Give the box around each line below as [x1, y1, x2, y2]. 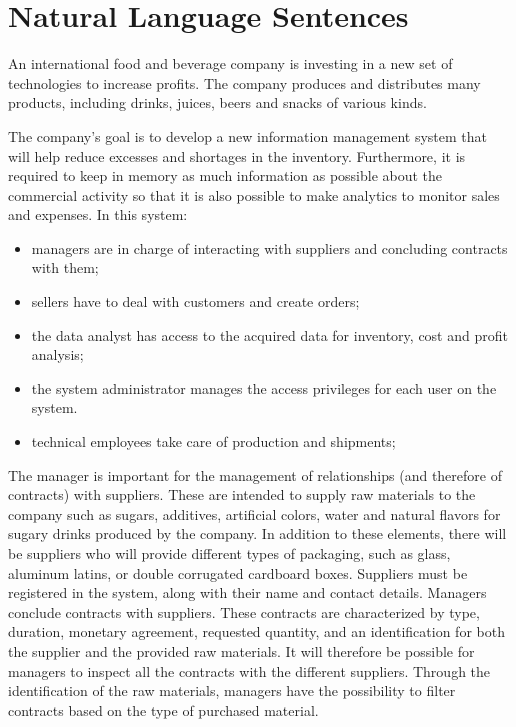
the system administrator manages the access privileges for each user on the [31, 377, 497, 398]
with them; [31, 257, 99, 278]
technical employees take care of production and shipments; [31, 431, 396, 452]
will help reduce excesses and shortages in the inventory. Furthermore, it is [8, 145, 466, 166]
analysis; [31, 344, 84, 365]
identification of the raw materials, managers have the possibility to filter [8, 680, 456, 701]
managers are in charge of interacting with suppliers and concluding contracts [31, 237, 508, 258]
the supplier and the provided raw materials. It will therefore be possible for [8, 640, 475, 661]
